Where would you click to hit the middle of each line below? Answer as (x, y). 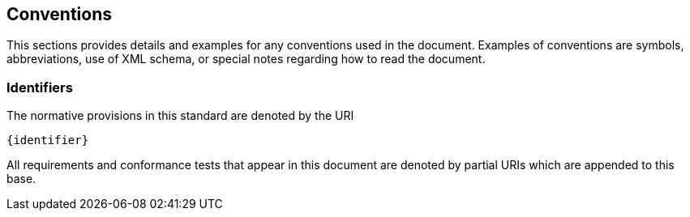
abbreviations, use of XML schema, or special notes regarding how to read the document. (246, 59)
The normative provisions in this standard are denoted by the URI (180, 116)
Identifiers (40, 87)
